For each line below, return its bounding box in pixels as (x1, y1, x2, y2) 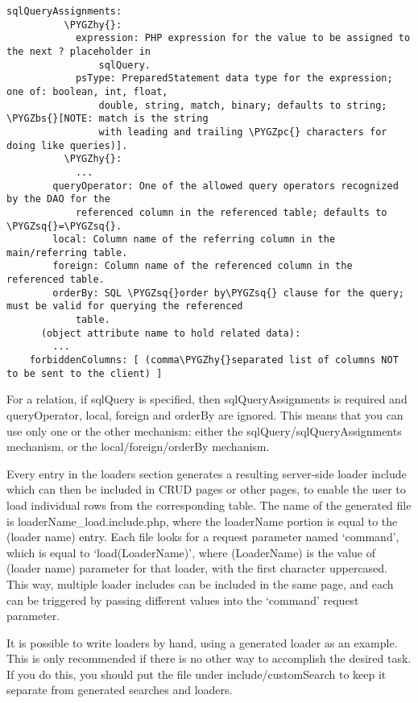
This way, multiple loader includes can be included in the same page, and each (6, 575, 394, 592)
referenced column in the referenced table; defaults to (75, 206, 387, 218)
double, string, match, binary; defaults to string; (98, 99, 387, 111)
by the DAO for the (6, 193, 110, 205)
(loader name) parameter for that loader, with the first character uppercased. (6, 560, 388, 577)
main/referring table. (6, 246, 128, 258)
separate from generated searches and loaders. (6, 681, 233, 698)
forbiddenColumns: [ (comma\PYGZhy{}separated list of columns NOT (29, 354, 399, 366)
